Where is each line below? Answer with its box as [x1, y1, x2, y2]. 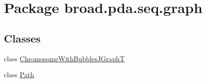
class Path [4, 69, 34, 80]
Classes [4, 30, 41, 45]
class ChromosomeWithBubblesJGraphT [4, 53, 125, 63]
